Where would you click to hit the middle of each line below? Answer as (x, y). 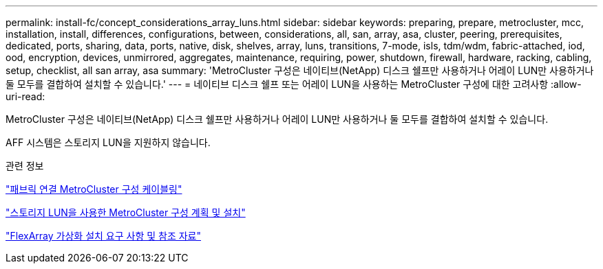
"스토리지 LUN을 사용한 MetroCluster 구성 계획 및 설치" (126, 212)
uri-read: (25, 96)
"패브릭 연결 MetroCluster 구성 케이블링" (94, 189)
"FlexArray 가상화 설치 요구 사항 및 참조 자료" (104, 236)
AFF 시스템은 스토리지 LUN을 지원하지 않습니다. (108, 142)
